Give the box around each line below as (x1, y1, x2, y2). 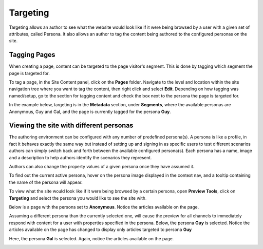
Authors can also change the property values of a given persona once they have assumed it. (9, 164, 195, 170)
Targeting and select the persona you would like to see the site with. (9, 195, 147, 201)
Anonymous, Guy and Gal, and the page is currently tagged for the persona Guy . (9, 109, 171, 115)
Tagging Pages (9, 51, 56, 59)
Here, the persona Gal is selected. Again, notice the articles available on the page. (9, 235, 174, 241)
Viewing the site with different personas (9, 121, 133, 130)
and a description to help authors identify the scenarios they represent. (9, 154, 152, 160)
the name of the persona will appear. (9, 179, 83, 185)
